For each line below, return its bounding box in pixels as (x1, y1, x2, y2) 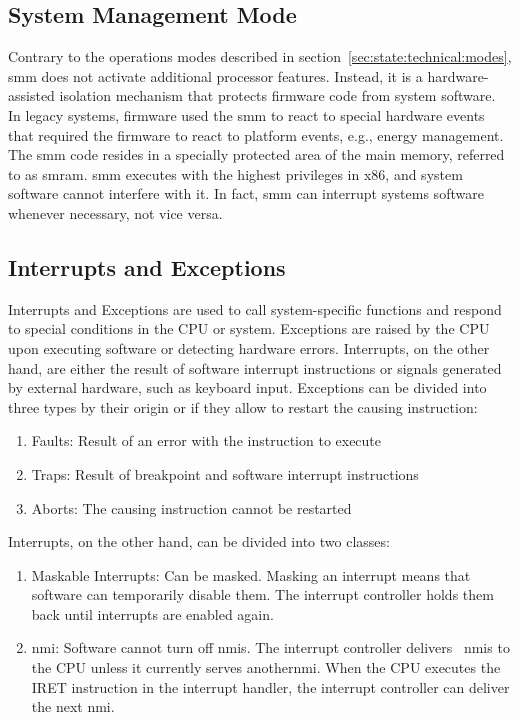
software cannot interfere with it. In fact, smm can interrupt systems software (8, 183, 484, 204)
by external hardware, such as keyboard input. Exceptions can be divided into (8, 377, 487, 398)
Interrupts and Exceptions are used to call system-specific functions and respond (8, 298, 502, 319)
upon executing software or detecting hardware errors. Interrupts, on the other (8, 337, 490, 358)
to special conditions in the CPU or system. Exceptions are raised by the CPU (8, 318, 490, 339)
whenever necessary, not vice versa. (8, 202, 223, 223)
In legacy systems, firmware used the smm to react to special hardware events (8, 104, 485, 125)
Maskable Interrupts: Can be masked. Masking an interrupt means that (31, 564, 471, 585)
